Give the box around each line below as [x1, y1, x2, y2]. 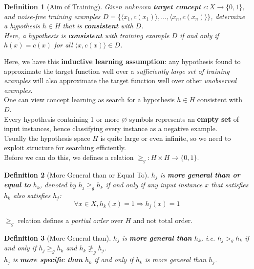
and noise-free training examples [4, 11, 101, 21]
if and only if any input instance [106, 179, 203, 190]
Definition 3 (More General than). [4, 232, 111, 243]
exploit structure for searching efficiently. [4, 142, 126, 153]
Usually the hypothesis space [4, 133, 90, 143]
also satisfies [13, 190, 51, 200]
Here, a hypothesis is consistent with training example [4, 30, 169, 40]
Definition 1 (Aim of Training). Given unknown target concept [4, 1, 201, 11]
